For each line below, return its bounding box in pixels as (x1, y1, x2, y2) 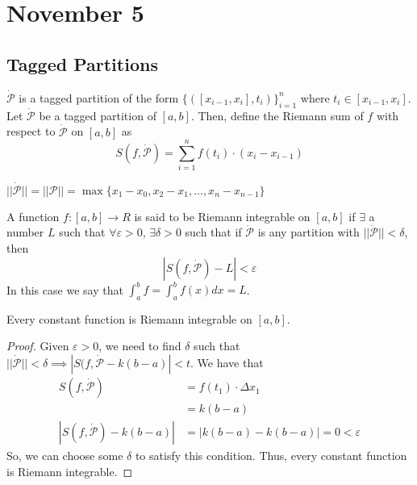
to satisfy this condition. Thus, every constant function (135, 447, 407, 464)
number (6, 224, 44, 240)
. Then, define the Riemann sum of (190, 107, 364, 123)
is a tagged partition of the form (19, 89, 179, 106)
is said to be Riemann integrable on (134, 207, 311, 224)
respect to (6, 123, 56, 140)
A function (6, 207, 60, 224)
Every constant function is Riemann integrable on (6, 310, 252, 327)
